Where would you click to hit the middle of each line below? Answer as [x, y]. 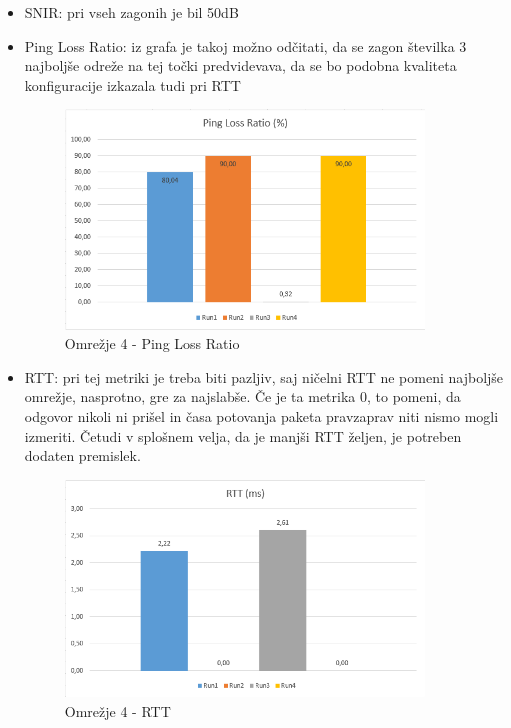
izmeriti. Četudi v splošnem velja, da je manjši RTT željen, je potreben [243, 435]
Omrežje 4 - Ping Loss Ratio [152, 343]
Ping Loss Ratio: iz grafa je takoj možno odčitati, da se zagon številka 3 [245, 45]
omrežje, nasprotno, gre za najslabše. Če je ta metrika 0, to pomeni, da [242, 396]
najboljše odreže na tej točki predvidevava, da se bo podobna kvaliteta [240, 65]
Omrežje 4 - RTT [117, 711]
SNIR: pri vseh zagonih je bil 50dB [131, 12]
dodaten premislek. [82, 455]
